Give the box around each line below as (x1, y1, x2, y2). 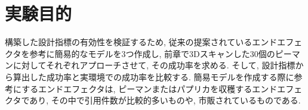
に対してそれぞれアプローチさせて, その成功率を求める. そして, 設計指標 (13, 59, 295, 71)
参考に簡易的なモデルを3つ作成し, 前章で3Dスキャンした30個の (29, 47, 275, 59)
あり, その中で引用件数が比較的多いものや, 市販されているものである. (29, 94, 301, 106)
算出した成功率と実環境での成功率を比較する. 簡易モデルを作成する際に (13, 70, 294, 83)
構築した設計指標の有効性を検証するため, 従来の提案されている (5, 36, 252, 48)
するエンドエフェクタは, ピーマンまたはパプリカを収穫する (21, 82, 252, 95)
